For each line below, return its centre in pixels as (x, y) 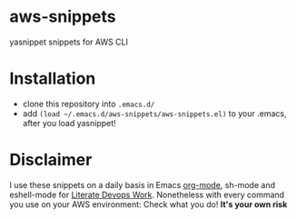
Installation (53, 79)
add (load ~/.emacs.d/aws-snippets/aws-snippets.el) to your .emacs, (154, 113)
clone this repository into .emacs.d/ (89, 104)
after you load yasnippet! (69, 123)
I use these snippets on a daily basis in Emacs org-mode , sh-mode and (142, 184)
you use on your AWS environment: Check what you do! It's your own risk (148, 204)
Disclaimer (51, 160)
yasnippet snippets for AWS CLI (69, 42)
